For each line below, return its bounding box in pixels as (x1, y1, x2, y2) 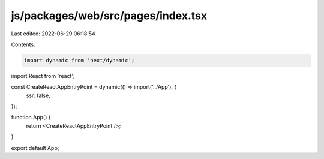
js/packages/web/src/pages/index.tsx (11, 9, 208, 22)
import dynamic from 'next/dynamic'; (23, 57, 135, 64)
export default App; (11, 144, 59, 151)
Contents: (11, 41, 35, 48)
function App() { (11, 114, 51, 121)
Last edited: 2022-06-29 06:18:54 (11, 30, 95, 37)
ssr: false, (26, 92, 50, 99)
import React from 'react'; (11, 72, 75, 79)
